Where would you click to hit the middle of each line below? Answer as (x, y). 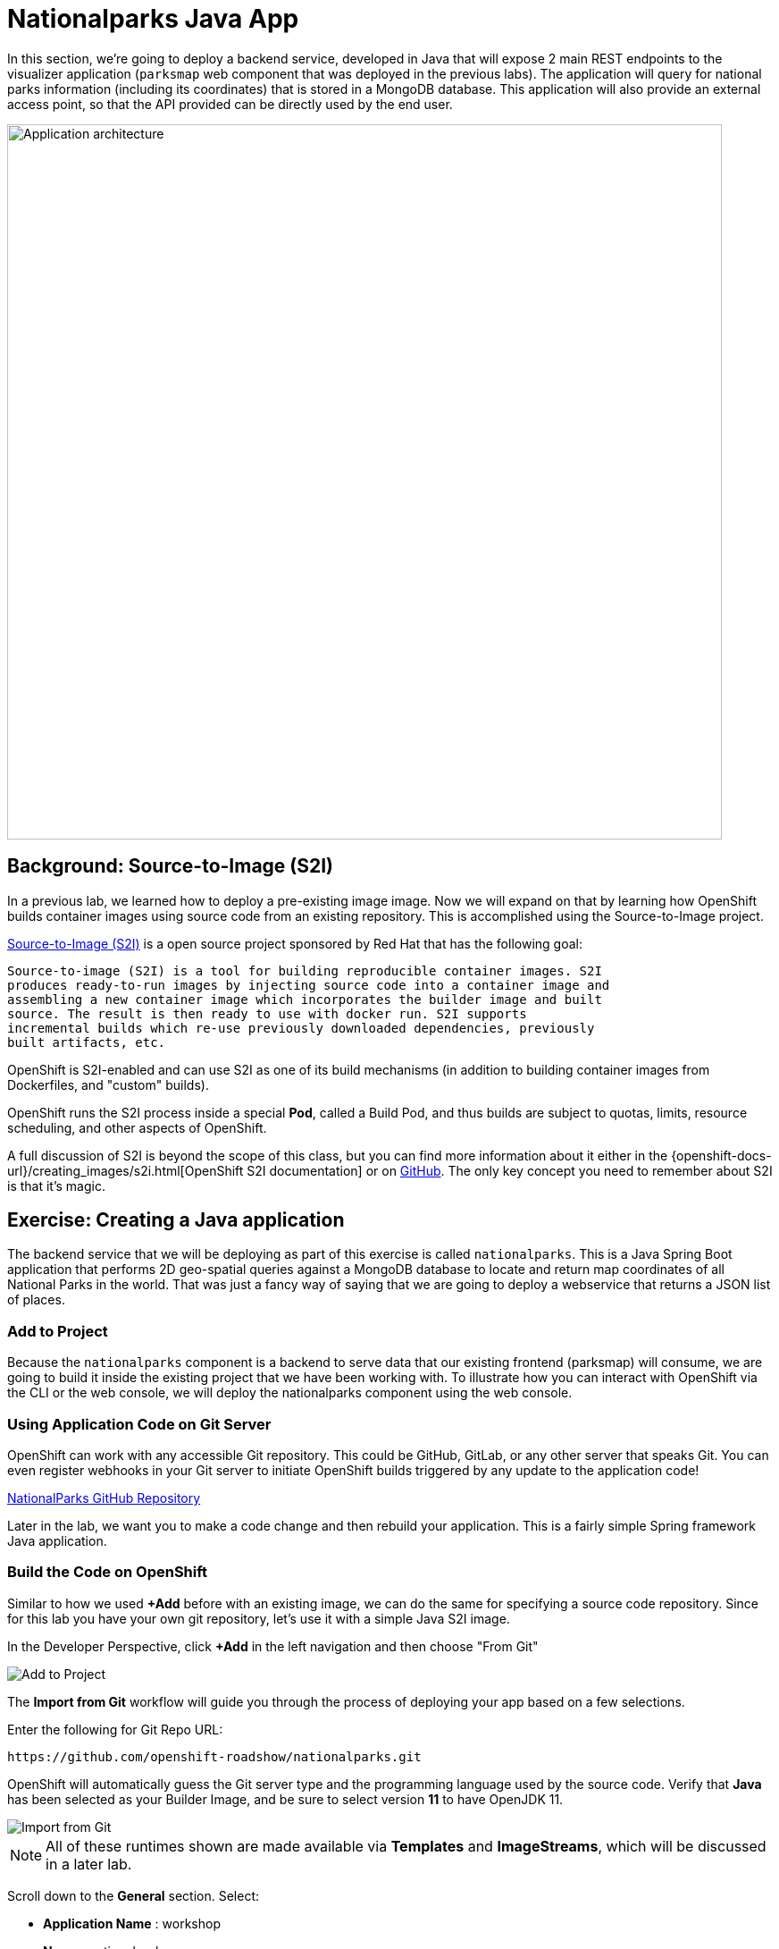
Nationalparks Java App (153, 19)
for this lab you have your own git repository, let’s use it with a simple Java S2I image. (259, 1618)
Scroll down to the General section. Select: (133, 1895)
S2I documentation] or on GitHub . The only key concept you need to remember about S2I (510, 1170)
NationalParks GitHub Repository (104, 1498)
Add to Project (58, 1331)
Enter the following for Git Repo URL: (115, 1729)
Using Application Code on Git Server (139, 1424)
